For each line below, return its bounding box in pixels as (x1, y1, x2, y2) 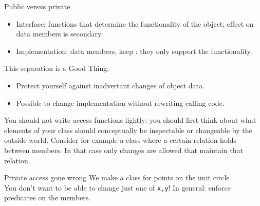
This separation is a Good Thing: (4, 63, 109, 73)
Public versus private (4, 1, 70, 11)
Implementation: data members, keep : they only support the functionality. (16, 45, 252, 56)
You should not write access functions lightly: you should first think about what (4, 115, 256, 125)
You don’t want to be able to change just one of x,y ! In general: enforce (4, 182, 231, 193)
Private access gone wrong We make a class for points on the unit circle (4, 172, 230, 183)
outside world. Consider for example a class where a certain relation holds (4, 135, 237, 145)
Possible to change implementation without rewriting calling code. (16, 97, 225, 108)
